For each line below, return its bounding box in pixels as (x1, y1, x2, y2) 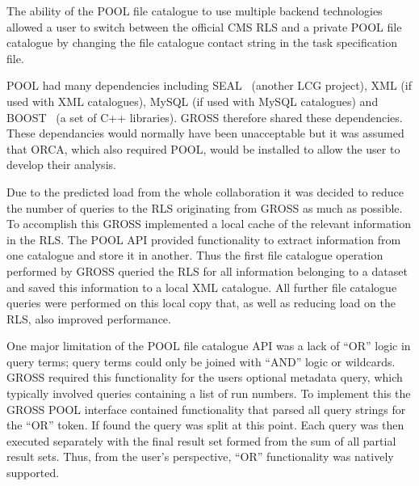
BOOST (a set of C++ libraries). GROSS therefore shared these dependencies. (6, 108, 403, 125)
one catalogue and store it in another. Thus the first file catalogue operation (6, 247, 383, 264)
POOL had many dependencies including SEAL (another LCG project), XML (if (6, 77, 412, 94)
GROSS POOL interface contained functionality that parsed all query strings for (6, 400, 406, 417)
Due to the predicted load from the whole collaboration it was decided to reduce (6, 183, 404, 200)
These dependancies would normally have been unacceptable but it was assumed (6, 125, 404, 142)
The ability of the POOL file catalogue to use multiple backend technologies (6, 2, 383, 19)
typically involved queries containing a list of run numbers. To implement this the (6, 385, 411, 402)
